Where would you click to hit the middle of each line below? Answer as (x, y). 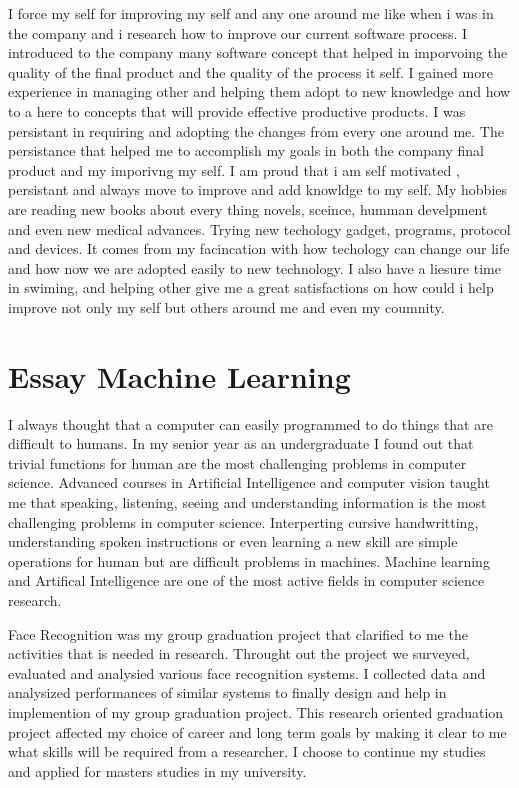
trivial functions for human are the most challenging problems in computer (237, 462)
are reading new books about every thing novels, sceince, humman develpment (248, 208)
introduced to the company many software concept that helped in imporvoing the (258, 52)
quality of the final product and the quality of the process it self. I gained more (250, 71)
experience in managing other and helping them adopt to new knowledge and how (259, 91)
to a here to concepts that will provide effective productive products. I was (237, 110)
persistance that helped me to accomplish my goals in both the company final (246, 150)
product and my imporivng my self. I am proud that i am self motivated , (234, 169)
